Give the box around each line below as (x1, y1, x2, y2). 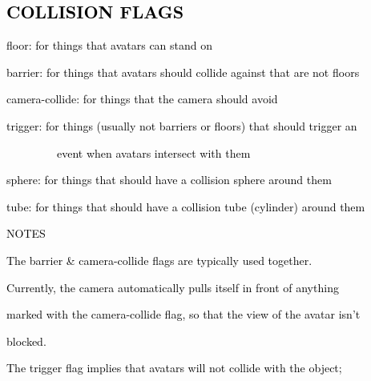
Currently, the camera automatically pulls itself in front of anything (6, 279, 339, 295)
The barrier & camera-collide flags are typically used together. (6, 251, 313, 268)
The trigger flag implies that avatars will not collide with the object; (6, 359, 342, 376)
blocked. (6, 332, 46, 349)
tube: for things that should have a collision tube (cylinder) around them (6, 198, 365, 215)
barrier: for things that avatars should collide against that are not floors (6, 63, 360, 80)
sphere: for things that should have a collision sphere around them (6, 171, 332, 188)
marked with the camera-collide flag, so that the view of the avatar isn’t (6, 306, 361, 323)
